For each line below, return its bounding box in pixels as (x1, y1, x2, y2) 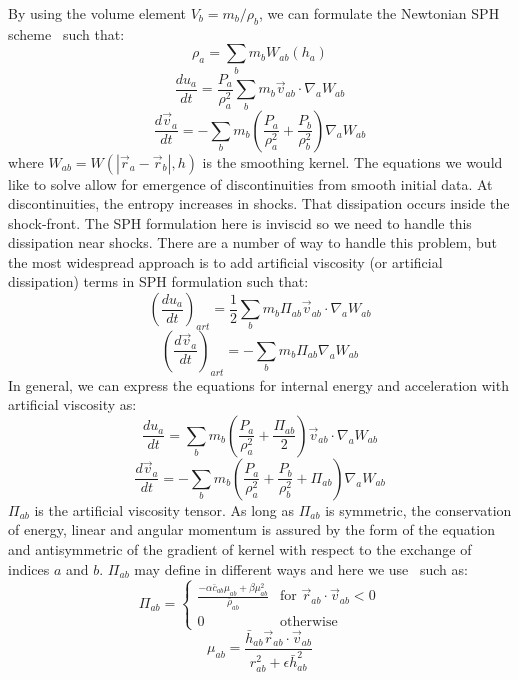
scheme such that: (8, 23, 125, 44)
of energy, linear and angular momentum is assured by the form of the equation (8, 519, 495, 540)
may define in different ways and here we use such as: (134, 558, 468, 579)
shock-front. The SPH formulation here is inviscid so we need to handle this (8, 212, 472, 233)
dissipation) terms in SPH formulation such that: (8, 271, 309, 292)
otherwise (280, 615, 338, 630)
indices (8, 558, 50, 579)
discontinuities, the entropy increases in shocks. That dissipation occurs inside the (8, 193, 510, 214)
